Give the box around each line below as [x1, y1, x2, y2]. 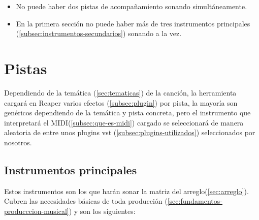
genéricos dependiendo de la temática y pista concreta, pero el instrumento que [4, 107, 251, 118]
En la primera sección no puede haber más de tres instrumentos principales [16, 18, 250, 28]
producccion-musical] [4, 205, 69, 216]
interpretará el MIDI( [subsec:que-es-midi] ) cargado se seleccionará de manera [4, 117, 244, 128]
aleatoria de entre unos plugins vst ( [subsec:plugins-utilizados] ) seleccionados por [4, 127, 255, 138]
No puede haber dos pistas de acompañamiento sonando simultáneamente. [16, 1, 247, 11]
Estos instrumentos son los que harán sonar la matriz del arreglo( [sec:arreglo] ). [4, 185, 249, 196]
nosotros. [4, 137, 32, 147]
